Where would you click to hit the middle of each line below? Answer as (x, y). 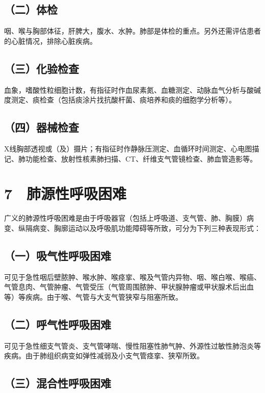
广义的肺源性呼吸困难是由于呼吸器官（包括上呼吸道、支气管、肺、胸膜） (125, 218)
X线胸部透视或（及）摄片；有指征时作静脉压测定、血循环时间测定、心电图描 (132, 148)
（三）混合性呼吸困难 (58, 383)
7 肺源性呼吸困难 (65, 193)
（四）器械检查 (42, 127)
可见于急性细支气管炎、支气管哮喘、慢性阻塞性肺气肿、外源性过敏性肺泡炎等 (132, 345)
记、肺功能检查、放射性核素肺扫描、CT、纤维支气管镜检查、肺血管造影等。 (131, 158)
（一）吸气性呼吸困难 (58, 255)
